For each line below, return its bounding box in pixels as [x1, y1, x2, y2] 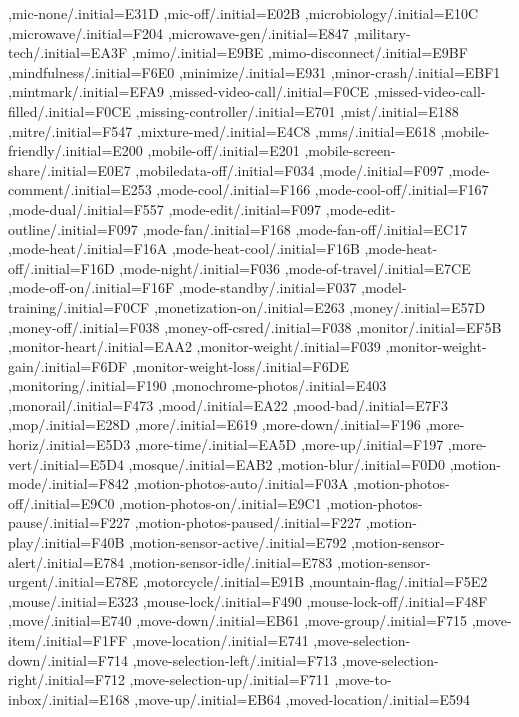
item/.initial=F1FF [8, 630, 128, 650]
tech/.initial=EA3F [8, 42, 128, 63]
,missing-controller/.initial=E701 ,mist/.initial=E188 [135, 100, 459, 121]
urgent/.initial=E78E [8, 571, 138, 592]
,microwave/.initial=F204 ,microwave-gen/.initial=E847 [8, 22, 349, 43]
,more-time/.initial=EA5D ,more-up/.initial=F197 [134, 434, 444, 455]
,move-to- [334, 669, 392, 690]
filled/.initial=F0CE [8, 100, 131, 121]
